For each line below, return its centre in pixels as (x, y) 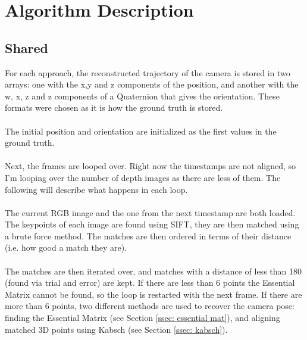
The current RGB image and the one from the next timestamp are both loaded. (150, 212)
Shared (27, 47)
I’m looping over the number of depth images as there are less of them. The (143, 177)
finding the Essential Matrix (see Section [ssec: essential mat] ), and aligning (142, 318)
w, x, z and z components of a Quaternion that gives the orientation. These (142, 96)
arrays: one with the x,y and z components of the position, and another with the (152, 84)
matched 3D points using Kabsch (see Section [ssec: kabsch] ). (116, 329)
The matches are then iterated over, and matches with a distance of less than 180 (153, 271)
